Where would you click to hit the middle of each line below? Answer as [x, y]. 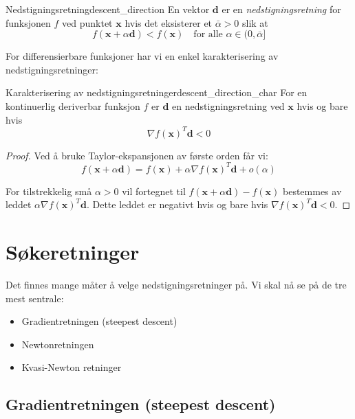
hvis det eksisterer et [169, 22]
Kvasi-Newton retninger [72, 367]
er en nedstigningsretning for [281, 9]
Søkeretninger [73, 252]
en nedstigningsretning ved [228, 105]
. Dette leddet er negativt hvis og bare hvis [177, 204]
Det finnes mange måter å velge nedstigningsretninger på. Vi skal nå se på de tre [176, 285]
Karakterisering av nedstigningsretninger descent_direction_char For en [157, 92]
